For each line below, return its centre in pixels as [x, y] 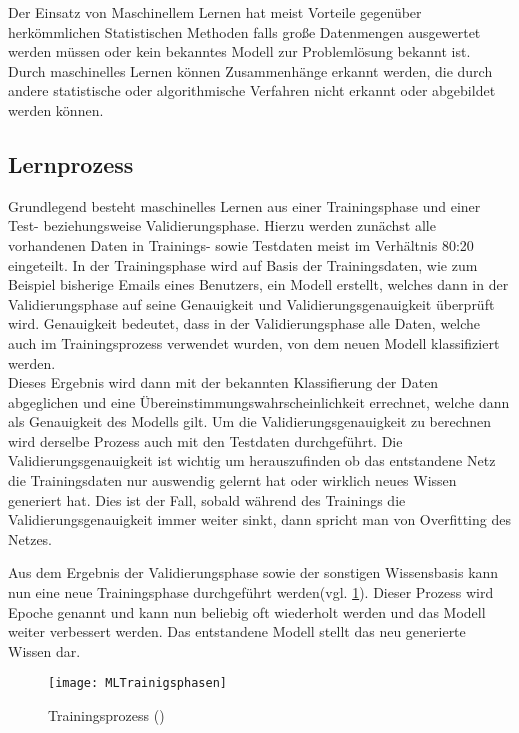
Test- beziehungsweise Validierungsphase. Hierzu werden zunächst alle [222, 225]
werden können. [56, 109]
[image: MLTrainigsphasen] [137, 683]
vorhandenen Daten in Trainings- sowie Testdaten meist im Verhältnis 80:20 [241, 244]
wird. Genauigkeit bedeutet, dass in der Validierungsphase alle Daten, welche [244, 323]
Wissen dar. [44, 650]
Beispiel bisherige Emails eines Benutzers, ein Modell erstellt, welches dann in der [258, 284]
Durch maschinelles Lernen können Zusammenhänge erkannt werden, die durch [250, 70]
